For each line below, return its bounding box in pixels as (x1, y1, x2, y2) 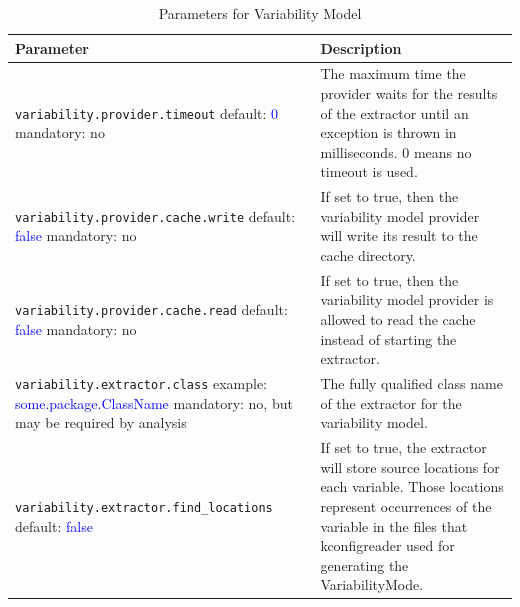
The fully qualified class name (320, 373, 503, 394)
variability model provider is (320, 289, 494, 310)
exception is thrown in (320, 122, 457, 143)
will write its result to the (320, 225, 478, 246)
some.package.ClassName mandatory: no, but (15, 392, 293, 413)
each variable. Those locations (320, 476, 504, 497)
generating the (320, 554, 409, 575)
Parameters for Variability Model (158, 3, 362, 23)
